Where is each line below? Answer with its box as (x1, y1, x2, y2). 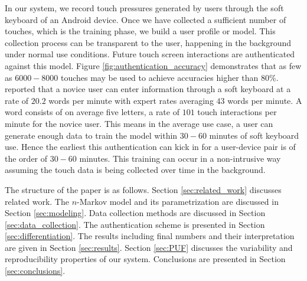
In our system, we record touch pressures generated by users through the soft (5, 2, 284, 14)
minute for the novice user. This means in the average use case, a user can (5, 117, 273, 129)
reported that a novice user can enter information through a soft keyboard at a (5, 83, 291, 95)
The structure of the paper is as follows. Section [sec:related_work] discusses (5, 183, 282, 195)
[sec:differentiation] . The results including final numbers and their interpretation (5, 230, 295, 242)
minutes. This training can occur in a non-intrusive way (79, 152, 281, 164)
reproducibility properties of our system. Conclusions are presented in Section (5, 253, 286, 265)
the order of (5, 152, 48, 164)
